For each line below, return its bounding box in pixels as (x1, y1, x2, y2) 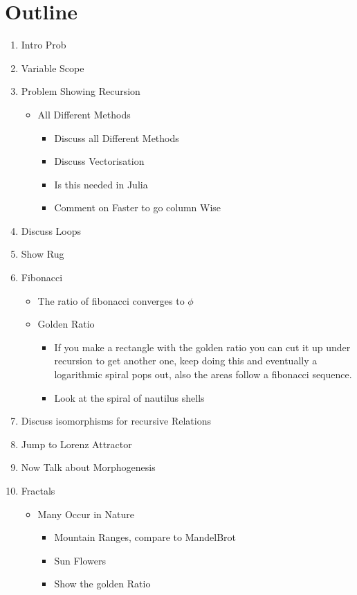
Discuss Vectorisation (54, 154, 145, 168)
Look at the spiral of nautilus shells (54, 390, 205, 405)
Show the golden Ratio (54, 576, 151, 591)
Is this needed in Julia (54, 177, 148, 191)
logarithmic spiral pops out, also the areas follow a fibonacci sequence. (54, 367, 352, 382)
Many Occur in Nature (37, 506, 134, 521)
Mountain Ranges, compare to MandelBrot (54, 530, 237, 544)
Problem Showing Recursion (21, 84, 140, 98)
